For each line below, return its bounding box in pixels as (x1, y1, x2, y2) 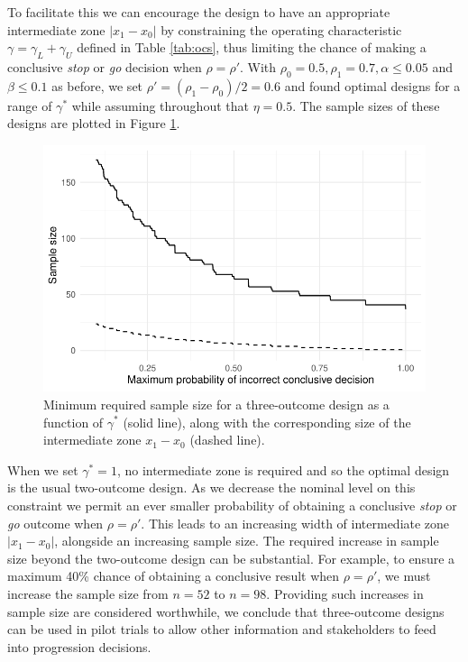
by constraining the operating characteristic (161, 20, 402, 39)
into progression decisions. (7, 637, 151, 656)
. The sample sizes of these (292, 96, 440, 115)
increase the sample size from (7, 584, 169, 602)
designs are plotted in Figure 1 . (7, 114, 180, 133)
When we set (7, 460, 78, 479)
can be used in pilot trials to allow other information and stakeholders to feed (7, 620, 436, 639)
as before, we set (51, 76, 143, 95)
